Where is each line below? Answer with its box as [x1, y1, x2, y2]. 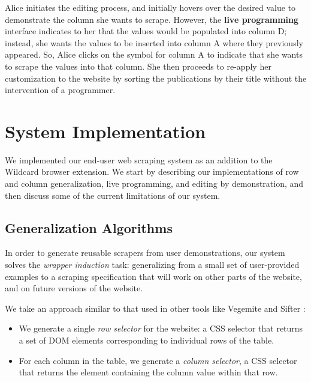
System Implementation [5, 118, 206, 143]
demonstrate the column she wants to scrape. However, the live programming [5, 13, 299, 25]
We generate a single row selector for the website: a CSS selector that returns [19, 322, 303, 335]
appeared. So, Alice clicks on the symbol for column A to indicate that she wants [5, 48, 303, 61]
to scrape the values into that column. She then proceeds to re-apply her [5, 59, 271, 72]
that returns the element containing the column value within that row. [19, 366, 278, 378]
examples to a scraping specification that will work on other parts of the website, [5, 270, 302, 282]
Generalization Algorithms [5, 218, 173, 237]
